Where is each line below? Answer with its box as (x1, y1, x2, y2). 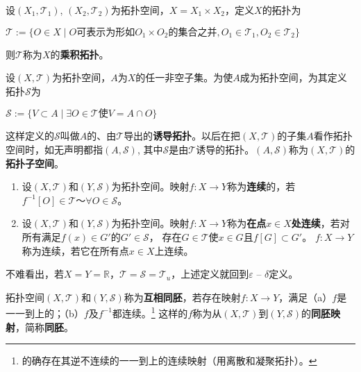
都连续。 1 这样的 (112, 304, 188, 320)
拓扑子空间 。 (6, 155, 64, 170)
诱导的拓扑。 (196, 142, 255, 156)
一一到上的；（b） (6, 305, 84, 320)
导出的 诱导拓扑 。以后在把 (124, 128, 241, 143)
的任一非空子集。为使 (135, 70, 233, 85)
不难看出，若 (6, 267, 64, 281)
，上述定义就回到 (171, 267, 249, 281)
